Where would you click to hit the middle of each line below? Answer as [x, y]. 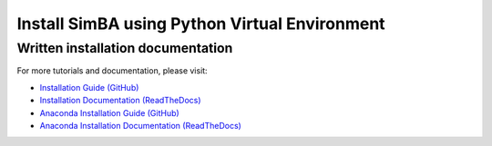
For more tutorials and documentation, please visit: [113, 71]
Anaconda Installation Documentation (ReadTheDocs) [140, 125]
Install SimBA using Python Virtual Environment [201, 24]
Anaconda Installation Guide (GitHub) [109, 112]
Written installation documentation [125, 48]
